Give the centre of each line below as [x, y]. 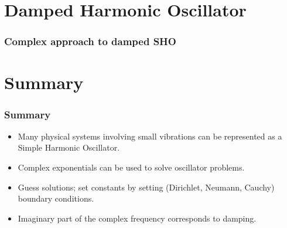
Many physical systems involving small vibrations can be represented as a [150, 136]
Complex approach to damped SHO [90, 41]
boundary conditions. [56, 198]
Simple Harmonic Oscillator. [69, 147]
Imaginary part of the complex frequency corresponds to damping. [137, 218]
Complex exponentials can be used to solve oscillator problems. [131, 167]
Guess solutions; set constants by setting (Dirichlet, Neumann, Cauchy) [146, 187]
